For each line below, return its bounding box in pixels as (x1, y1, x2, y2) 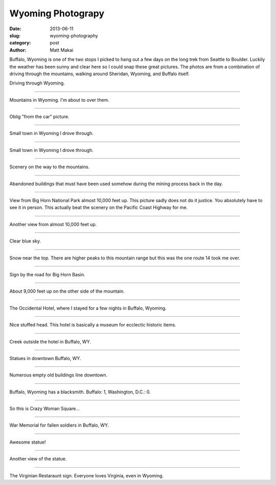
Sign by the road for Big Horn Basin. (9, 271, 85, 277)
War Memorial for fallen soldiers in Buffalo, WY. (9, 422, 109, 428)
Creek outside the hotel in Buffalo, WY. (9, 338, 91, 345)
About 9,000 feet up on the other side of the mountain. (9, 288, 125, 294)
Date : (9, 26, 21, 32)
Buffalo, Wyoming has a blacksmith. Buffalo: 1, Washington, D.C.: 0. (9, 389, 151, 395)
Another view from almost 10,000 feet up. (9, 221, 97, 227)
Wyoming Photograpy (9, 8, 105, 19)
